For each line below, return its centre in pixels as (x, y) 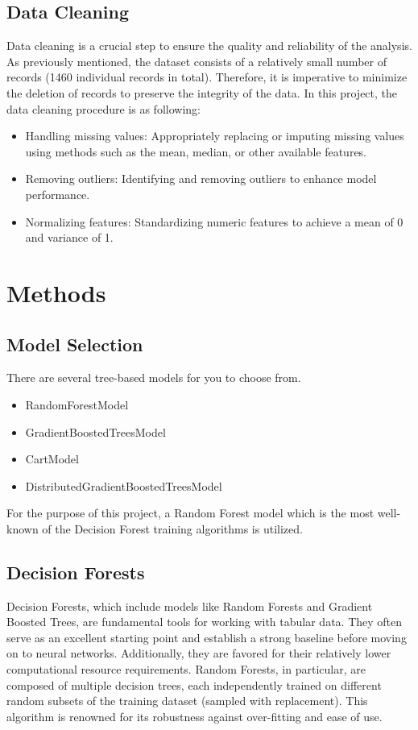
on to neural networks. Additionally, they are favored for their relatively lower (199, 653)
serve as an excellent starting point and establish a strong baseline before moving (207, 637)
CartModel (52, 459)
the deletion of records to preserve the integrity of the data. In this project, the (202, 92)
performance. (58, 194)
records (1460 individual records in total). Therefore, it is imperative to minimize (207, 77)
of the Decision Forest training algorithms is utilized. (172, 528)
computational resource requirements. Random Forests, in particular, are (186, 669)
